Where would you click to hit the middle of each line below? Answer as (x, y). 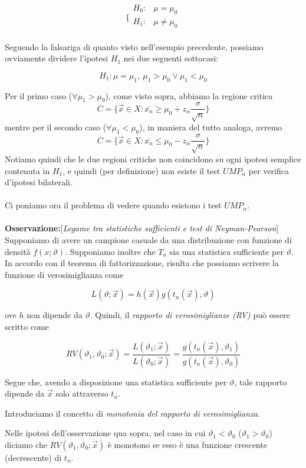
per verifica (269, 170)
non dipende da (55, 315)
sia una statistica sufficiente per (226, 251)
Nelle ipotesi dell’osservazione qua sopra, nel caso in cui (105, 433)
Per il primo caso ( (39, 95)
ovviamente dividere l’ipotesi (57, 58)
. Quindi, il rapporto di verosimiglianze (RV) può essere (190, 315)
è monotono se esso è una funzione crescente (187, 444)
